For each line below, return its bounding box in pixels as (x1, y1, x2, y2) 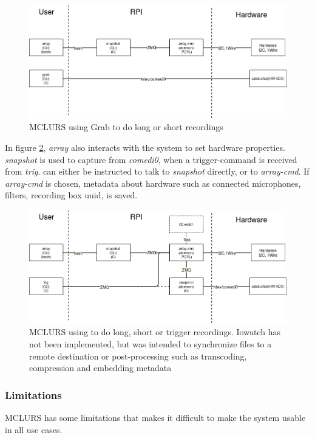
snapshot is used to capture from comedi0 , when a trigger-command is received (5, 153, 297, 165)
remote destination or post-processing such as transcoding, (29, 349, 247, 362)
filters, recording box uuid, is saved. (5, 189, 138, 201)
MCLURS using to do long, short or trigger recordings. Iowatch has (29, 325, 280, 338)
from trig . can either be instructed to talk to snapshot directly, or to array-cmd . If (5, 165, 310, 178)
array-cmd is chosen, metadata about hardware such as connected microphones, (5, 176, 301, 189)
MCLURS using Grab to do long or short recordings (29, 120, 223, 133)
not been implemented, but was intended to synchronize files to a (29, 337, 272, 350)
